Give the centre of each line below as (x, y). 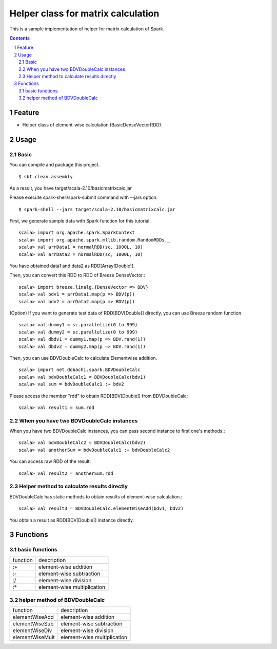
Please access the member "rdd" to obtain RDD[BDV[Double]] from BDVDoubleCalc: (99, 396)
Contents (20, 38)
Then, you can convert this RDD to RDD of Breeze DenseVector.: (77, 275)
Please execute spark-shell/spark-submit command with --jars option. (84, 197)
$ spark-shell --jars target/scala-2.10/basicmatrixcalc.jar (97, 209)
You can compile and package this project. (55, 165)
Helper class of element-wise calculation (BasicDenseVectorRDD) (92, 125)
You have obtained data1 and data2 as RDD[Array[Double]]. (72, 266)
